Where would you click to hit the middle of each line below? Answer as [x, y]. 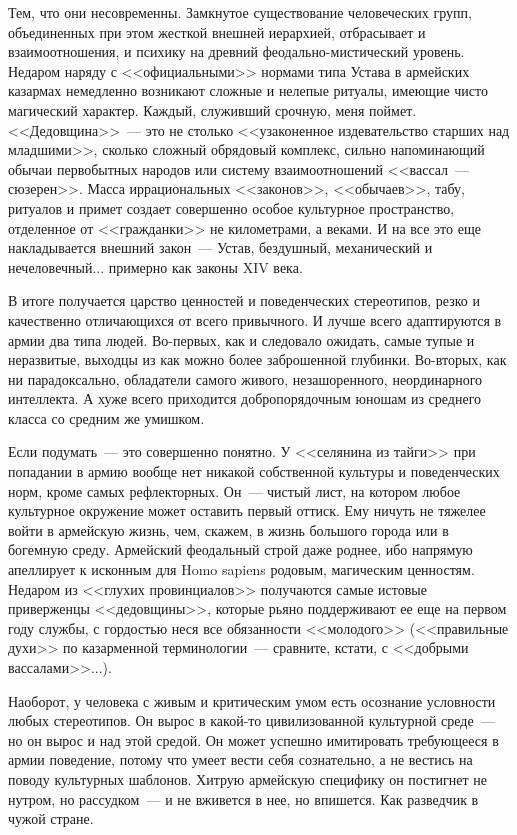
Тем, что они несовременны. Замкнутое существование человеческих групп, [240, 12]
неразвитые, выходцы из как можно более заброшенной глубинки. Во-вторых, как [257, 359]
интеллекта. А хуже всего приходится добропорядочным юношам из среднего [245, 398]
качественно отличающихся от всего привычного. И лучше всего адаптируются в [255, 319]
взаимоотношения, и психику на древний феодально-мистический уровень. [236, 51]
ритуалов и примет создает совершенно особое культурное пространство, [231, 207]
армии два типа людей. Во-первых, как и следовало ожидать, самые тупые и [241, 339]
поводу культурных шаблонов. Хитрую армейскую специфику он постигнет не [247, 778]
